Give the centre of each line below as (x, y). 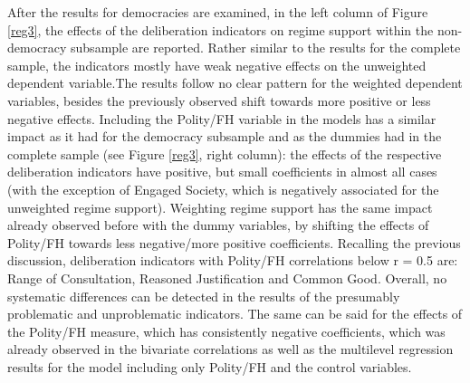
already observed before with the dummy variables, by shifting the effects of (218, 225)
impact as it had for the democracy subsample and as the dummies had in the (225, 136)
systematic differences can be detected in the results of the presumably (204, 296)
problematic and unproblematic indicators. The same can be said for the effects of (235, 314)
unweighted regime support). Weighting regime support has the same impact (220, 207)
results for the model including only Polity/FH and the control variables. (210, 366)
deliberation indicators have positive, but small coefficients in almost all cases (222, 172)
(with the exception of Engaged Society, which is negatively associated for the (223, 189)
